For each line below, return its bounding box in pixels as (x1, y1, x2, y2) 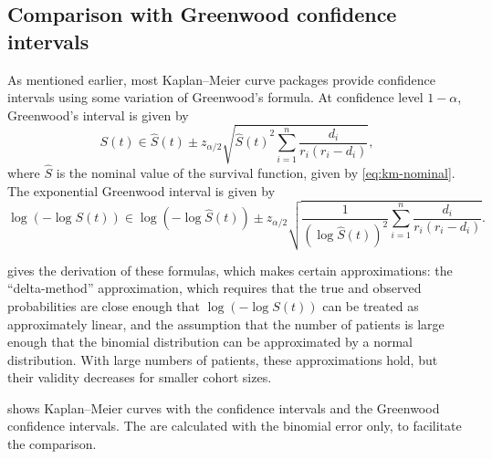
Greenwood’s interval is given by (7, 105, 189, 124)
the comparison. (7, 434, 97, 454)
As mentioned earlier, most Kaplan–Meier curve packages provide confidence (7, 69, 436, 89)
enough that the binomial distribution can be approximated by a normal (7, 332, 413, 351)
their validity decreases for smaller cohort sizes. (7, 368, 272, 387)
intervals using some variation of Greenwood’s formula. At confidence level (7, 88, 424, 107)
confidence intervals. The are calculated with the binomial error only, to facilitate (7, 416, 462, 435)
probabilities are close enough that (7, 296, 201, 315)
